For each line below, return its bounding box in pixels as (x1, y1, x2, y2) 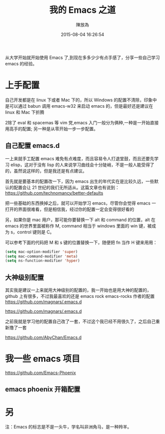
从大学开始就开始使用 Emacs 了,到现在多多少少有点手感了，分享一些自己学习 (5, 55, 160, 60)
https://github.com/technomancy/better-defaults (5, 190, 104, 196)
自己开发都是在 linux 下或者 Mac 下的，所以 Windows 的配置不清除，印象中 (5, 97, 157, 103)
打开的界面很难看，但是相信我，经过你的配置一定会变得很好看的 (5, 206, 134, 212)
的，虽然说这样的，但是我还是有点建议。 (5, 168, 87, 174)
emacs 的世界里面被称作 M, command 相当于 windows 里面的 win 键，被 (5, 223, 152, 229)
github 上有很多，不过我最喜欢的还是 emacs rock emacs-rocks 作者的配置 (5, 293, 155, 299)
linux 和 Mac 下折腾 (5, 109, 45, 115)
